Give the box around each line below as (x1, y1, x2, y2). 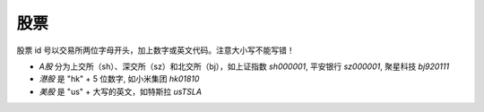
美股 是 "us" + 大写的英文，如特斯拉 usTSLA (39, 86, 202, 97)
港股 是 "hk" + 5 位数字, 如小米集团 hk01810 (39, 73, 200, 84)
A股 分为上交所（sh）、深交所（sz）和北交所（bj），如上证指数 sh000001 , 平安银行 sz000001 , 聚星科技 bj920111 (39, 61, 450, 72)
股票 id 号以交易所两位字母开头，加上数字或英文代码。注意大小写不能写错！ (16, 45, 295, 56)
